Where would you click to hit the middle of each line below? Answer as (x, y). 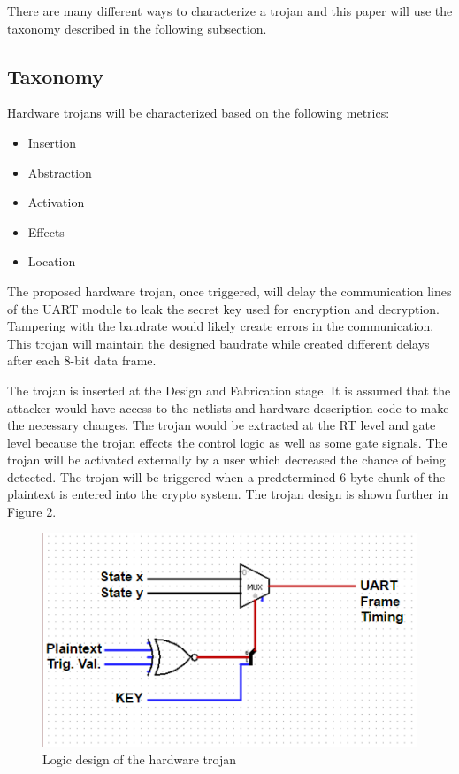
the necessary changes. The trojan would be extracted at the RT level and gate (222, 425)
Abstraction (60, 172)
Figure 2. (32, 512)
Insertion (52, 142)
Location (52, 261)
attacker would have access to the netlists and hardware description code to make (228, 407)
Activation (56, 202)
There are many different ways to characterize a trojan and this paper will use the (230, 11)
